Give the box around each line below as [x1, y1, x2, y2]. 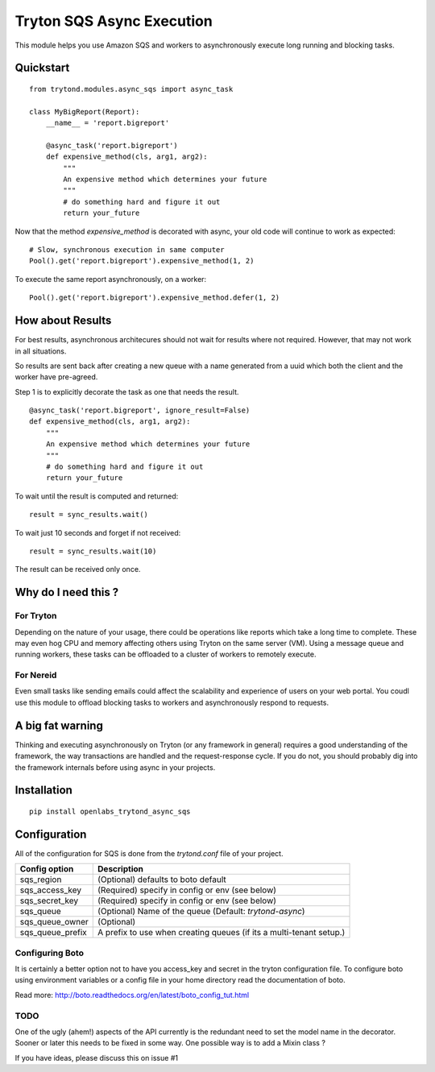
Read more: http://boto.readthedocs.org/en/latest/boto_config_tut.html [14, 990, 250, 1000]
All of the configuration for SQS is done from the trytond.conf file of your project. [14, 848, 284, 858]
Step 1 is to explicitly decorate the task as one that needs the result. [14, 387, 239, 396]
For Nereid [14, 669, 57, 681]
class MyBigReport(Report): [29, 107, 140, 116]
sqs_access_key [19, 884, 82, 896]
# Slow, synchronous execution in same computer [29, 246, 225, 255]
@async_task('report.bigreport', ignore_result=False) [29, 406, 251, 415]
